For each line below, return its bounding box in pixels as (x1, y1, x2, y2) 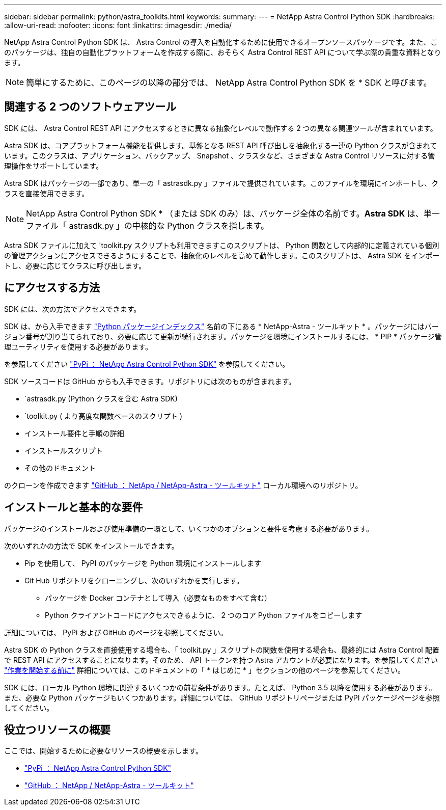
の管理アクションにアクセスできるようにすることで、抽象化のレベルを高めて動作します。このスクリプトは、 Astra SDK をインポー (4, 251, 440, 260)
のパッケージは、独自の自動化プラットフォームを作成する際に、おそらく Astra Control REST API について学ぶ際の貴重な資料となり (4, 48, 441, 57)
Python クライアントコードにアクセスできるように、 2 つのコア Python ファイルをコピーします (45, 610, 363, 619)
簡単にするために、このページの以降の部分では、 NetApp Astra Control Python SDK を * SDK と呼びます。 (26, 77, 432, 88)
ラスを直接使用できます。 (4, 188, 89, 198)
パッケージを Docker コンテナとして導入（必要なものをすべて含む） (45, 593, 271, 602)
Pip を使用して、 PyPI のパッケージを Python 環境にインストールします (24, 558, 262, 568)
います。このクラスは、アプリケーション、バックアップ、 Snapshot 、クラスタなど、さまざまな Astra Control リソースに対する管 (4, 151, 435, 160)
